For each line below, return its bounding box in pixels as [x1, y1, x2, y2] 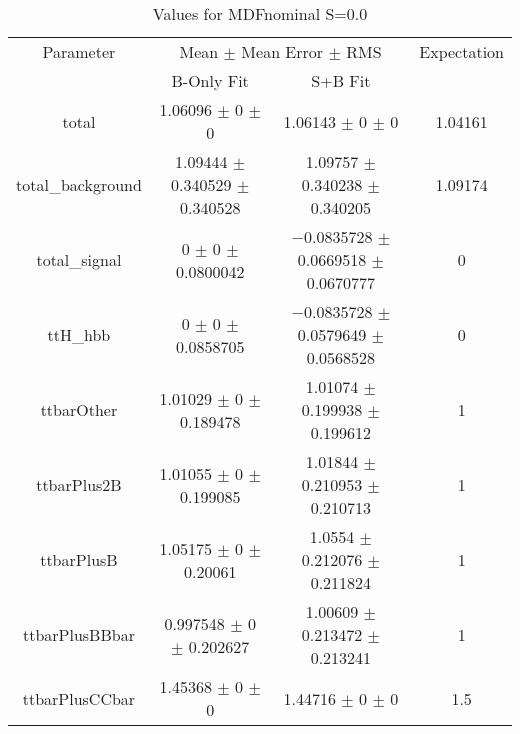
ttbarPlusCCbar [22, 686, 136, 710]
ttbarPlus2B [36, 473, 122, 496]
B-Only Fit [171, 69, 249, 92]
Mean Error [241, 40, 324, 63]
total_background [16, 173, 142, 196]
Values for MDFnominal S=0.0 [152, 2, 368, 25]
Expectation [419, 40, 504, 63]
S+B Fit [311, 69, 371, 92]
